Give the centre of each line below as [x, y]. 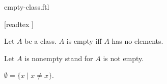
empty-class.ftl [27, 7]
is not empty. [123, 58]
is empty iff [84, 41]
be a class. [40, 41]
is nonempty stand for [59, 58]
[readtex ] [19, 24]
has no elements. [137, 41]
